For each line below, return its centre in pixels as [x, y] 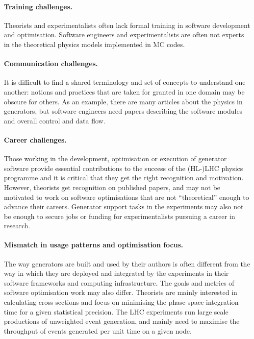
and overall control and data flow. [55, 120]
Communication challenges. [51, 63]
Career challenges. [35, 139]
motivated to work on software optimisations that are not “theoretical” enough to [127, 197]
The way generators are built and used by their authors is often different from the [127, 263]
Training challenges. [38, 6]
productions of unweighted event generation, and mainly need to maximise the [122, 321]
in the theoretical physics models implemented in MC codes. [94, 44]
